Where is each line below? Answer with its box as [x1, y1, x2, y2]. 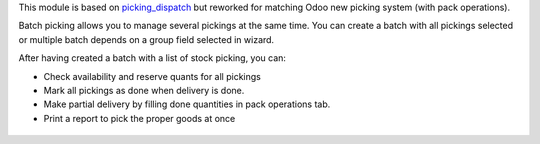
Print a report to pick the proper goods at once [43, 112, 236, 124]
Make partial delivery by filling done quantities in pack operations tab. [43, 98, 331, 110]
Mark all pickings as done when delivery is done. [43, 84, 245, 96]
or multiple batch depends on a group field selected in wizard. [18, 33, 275, 45]
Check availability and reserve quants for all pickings [43, 70, 262, 82]
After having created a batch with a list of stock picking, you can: [18, 52, 287, 64]
